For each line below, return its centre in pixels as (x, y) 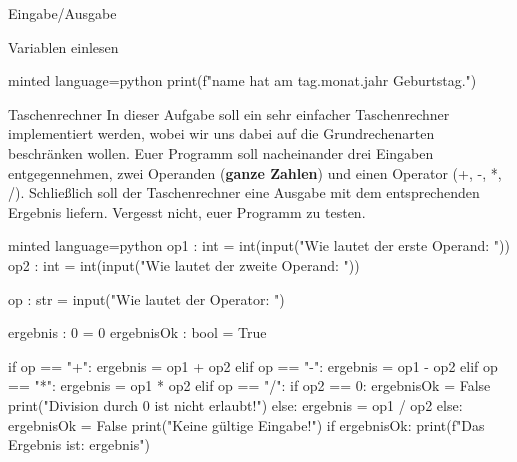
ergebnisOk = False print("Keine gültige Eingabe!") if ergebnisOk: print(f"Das (246, 424)
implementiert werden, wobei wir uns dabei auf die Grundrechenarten (221, 133)
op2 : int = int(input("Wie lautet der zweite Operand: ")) (184, 264)
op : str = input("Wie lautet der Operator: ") (146, 298)
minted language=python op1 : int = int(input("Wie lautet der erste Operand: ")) (259, 245)
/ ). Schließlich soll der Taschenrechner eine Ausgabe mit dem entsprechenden (244, 192)
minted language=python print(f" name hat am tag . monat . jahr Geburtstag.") (242, 80)
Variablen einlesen (63, 46)
